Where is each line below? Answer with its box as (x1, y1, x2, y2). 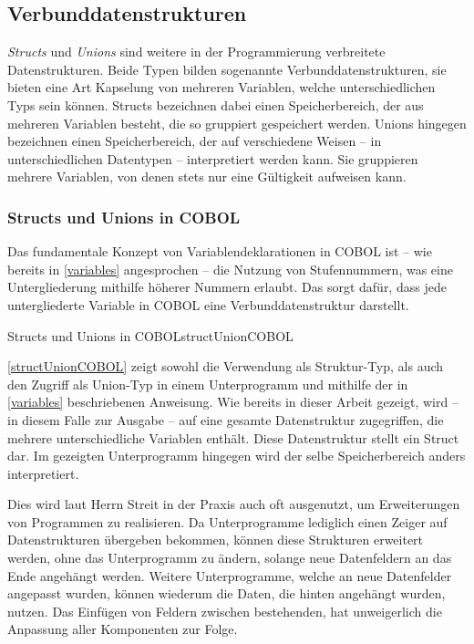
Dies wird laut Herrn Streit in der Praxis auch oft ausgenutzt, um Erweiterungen (7, 494, 460, 514)
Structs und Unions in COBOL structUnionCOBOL (7, 326, 294, 345)
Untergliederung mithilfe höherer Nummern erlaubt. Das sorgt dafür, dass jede (7, 277, 447, 296)
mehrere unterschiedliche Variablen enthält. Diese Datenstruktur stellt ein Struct (7, 428, 459, 447)
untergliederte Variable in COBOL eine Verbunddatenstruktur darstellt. (7, 295, 409, 314)
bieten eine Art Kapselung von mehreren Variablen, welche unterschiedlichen (7, 78, 436, 97)
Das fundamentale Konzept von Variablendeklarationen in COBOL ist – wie (7, 242, 432, 261)
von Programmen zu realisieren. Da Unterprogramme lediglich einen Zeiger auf (7, 512, 448, 531)
